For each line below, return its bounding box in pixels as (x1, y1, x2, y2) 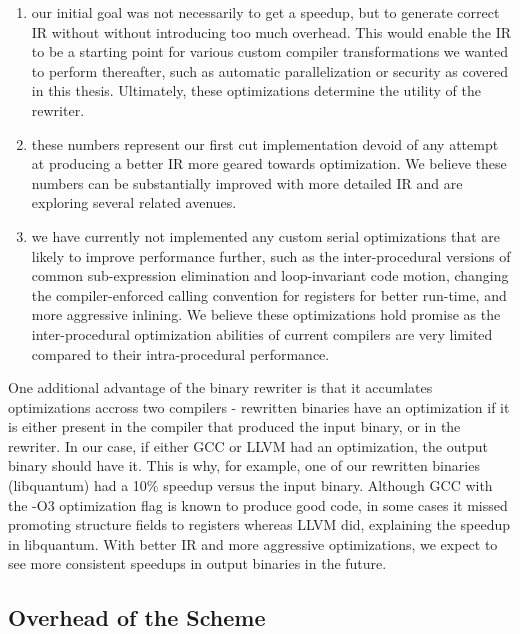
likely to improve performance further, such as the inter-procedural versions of (31, 245, 511, 266)
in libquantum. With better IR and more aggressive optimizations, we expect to (8, 533, 498, 554)
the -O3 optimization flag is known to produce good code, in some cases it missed (8, 494, 508, 515)
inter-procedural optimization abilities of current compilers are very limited (31, 323, 493, 344)
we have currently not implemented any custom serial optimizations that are (31, 225, 500, 246)
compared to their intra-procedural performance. (31, 343, 330, 364)
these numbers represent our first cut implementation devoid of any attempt (31, 133, 499, 154)
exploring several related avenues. (31, 192, 237, 213)
